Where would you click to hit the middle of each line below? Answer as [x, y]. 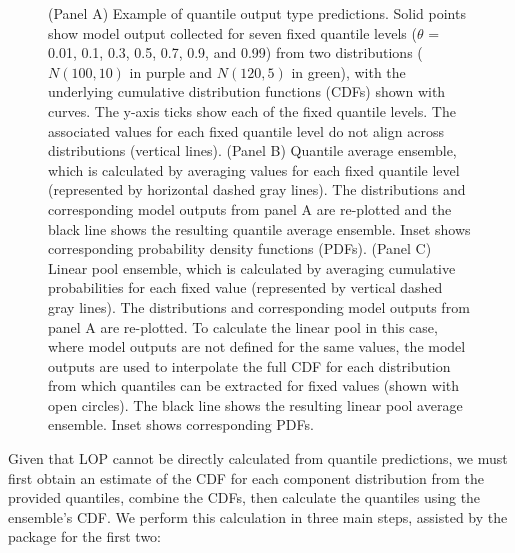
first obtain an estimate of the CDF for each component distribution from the [246, 477]
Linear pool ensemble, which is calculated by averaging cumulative [252, 267]
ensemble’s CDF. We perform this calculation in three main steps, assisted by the [258, 516]
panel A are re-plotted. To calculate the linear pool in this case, [243, 326]
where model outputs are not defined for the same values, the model [257, 346]
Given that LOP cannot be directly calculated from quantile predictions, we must [258, 458]
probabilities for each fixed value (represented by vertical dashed [245, 287]
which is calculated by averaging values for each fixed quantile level [254, 169]
